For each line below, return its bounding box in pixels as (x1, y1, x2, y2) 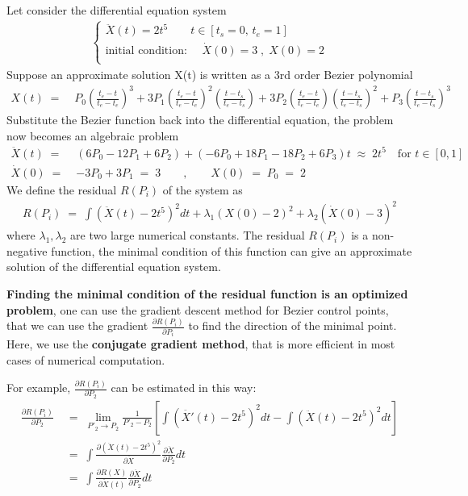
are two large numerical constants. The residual (70, 227, 305, 244)
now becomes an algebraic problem (6, 127, 179, 144)
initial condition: (105, 44, 187, 56)
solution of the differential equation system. (6, 258, 221, 275)
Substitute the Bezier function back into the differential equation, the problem (6, 111, 394, 128)
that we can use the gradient (6, 317, 148, 334)
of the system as (162, 181, 243, 198)
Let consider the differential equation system (6, 2, 227, 18)
